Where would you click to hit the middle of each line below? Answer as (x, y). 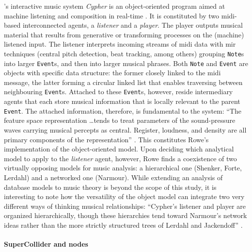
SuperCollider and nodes (46, 244)
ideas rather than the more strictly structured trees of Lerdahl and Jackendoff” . (123, 225)
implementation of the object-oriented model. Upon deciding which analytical (119, 149)
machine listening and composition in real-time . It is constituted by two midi (119, 15)
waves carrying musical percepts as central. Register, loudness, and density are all (125, 129)
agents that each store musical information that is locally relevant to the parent (122, 101)
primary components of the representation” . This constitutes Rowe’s (106, 139)
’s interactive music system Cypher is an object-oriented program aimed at (115, 6)
